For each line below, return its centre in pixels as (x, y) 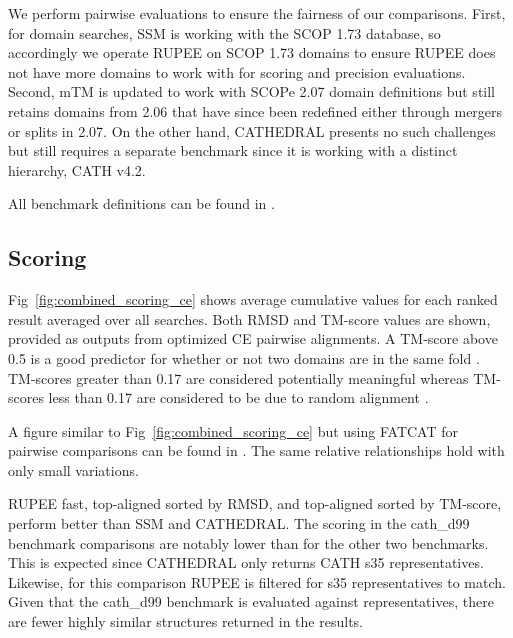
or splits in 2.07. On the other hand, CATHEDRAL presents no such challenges (252, 130)
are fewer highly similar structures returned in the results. (185, 621)
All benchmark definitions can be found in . (141, 203)
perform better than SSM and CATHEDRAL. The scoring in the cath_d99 (239, 523)
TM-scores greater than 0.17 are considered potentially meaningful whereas (238, 377)
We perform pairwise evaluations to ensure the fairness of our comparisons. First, (257, 13)
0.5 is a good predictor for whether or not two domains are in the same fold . (244, 357)
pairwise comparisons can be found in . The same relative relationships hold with (256, 450)
